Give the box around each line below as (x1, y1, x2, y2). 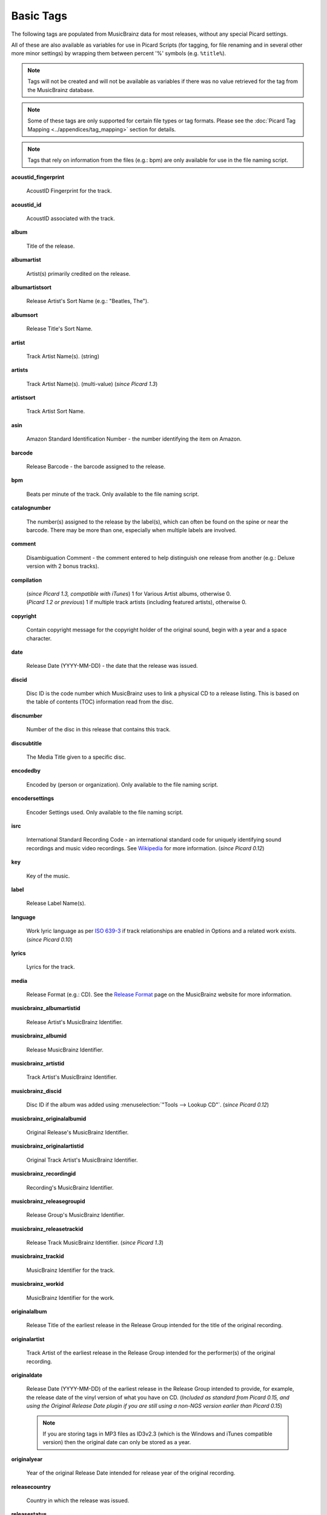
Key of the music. (26, 872, 70, 879)
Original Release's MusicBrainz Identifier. (26, 1128, 129, 1136)
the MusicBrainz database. (27, 86, 94, 93)
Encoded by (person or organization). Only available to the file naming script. (26, 781, 218, 788)
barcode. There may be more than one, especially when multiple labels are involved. (26, 527, 237, 533)
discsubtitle (11, 739, 42, 747)
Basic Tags (11, 9, 68, 22)
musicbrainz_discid (11, 1087, 62, 1094)
